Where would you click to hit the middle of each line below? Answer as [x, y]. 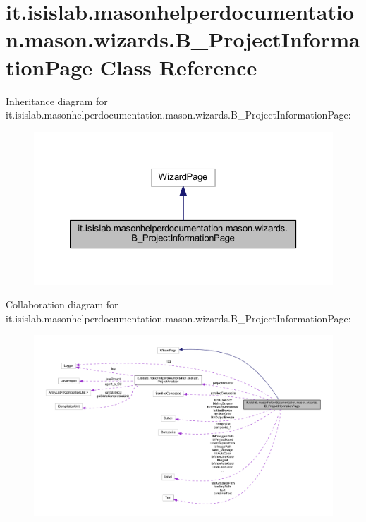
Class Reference [178, 67]
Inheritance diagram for [57, 101]
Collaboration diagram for [62, 304]
